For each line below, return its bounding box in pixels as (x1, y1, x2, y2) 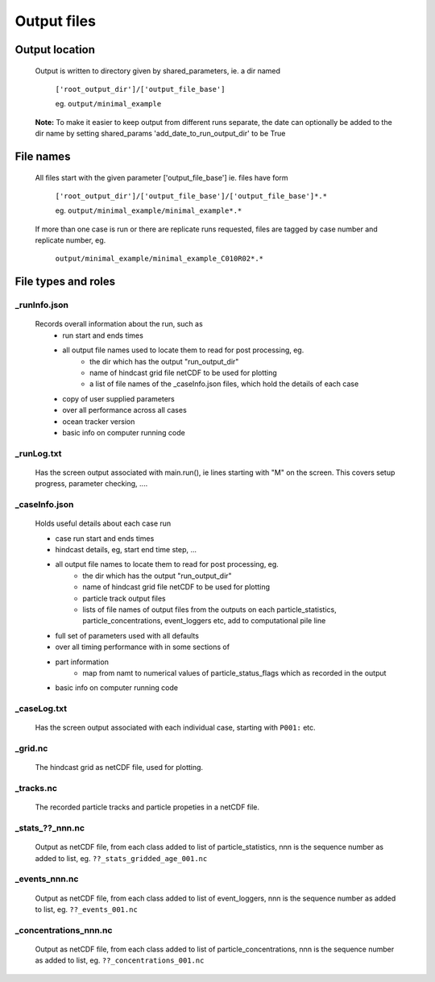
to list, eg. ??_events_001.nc (35, 904, 139, 914)
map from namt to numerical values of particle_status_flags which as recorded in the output (82, 668, 387, 677)
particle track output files (82, 593, 166, 603)
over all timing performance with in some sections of (55, 642, 230, 652)
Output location (14, 43, 96, 56)
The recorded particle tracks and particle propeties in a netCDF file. (35, 802, 259, 812)
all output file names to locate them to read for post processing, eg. (55, 560, 280, 569)
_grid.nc (14, 743, 48, 754)
